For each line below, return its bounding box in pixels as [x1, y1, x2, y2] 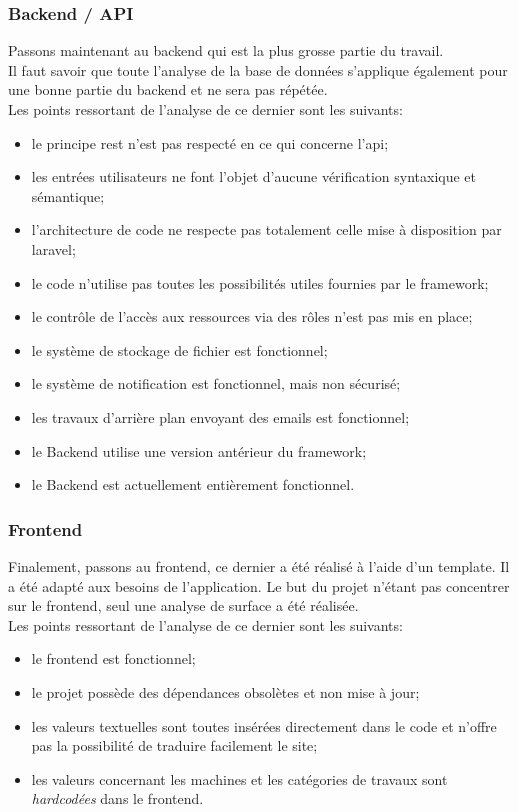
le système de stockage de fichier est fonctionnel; [31, 339, 328, 360]
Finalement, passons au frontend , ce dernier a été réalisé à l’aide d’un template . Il [8, 555, 510, 576]
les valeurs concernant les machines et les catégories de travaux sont [31, 768, 448, 789]
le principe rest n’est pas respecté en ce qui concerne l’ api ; [31, 132, 389, 153]
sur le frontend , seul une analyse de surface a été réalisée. [8, 595, 359, 616]
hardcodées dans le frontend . [31, 788, 204, 809]
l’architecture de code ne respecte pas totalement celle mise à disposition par [31, 219, 502, 240]
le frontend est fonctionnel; [31, 648, 196, 669]
